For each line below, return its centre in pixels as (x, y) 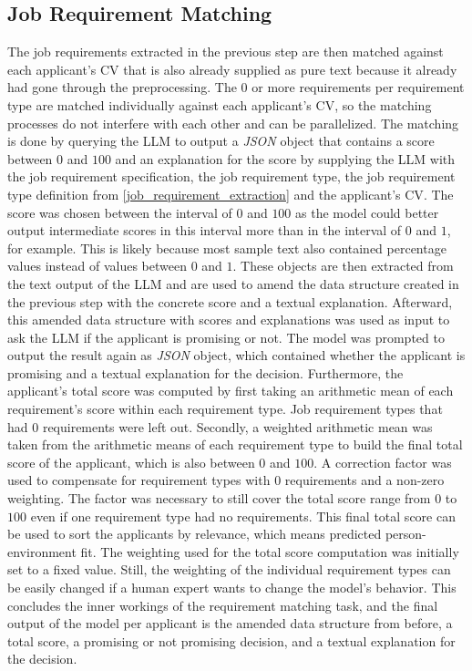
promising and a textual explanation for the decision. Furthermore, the (205, 372)
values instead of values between (97, 266)
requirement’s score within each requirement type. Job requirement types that (225, 409)
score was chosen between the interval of (120, 212)
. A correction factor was (383, 462)
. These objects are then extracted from (343, 266)
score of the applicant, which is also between (131, 462)
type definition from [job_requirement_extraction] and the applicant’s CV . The (231, 194)
